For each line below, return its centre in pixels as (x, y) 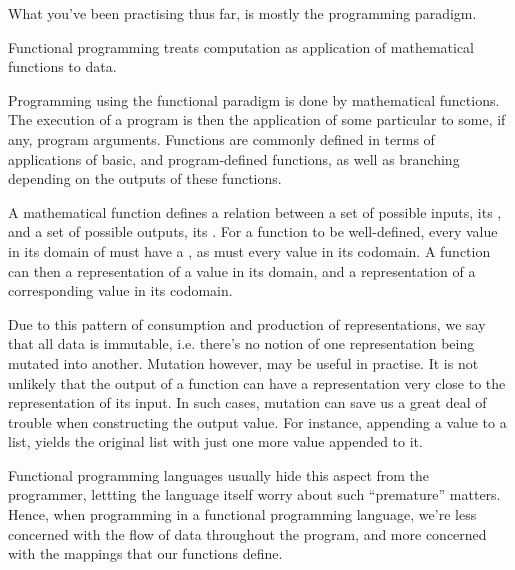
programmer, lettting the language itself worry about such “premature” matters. (254, 494)
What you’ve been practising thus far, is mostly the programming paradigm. (242, 13)
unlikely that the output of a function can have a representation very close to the (257, 382)
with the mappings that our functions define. (145, 553)
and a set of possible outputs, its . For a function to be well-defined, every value (253, 231)
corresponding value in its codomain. (120, 290)
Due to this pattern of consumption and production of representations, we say (247, 323)
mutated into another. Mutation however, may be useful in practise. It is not (243, 362)
